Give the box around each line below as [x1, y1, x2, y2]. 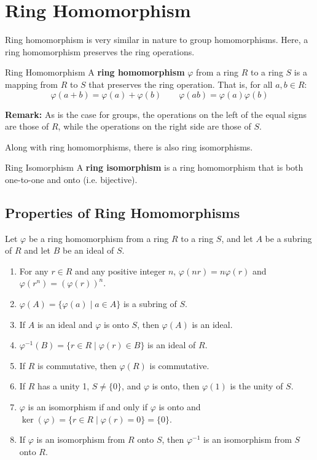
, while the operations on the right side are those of [58, 120, 251, 133]
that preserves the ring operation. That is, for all [88, 77, 273, 90]
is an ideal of [147, 338, 196, 351]
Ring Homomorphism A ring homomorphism [5, 66, 185, 79]
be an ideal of [63, 244, 114, 257]
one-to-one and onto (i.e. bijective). [5, 173, 138, 185]
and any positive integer [75, 264, 166, 277]
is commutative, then [37, 359, 117, 372]
